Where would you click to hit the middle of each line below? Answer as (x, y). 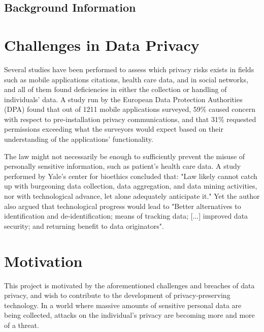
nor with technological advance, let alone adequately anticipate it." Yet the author (132, 196)
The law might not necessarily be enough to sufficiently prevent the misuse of (125, 156)
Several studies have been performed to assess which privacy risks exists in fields (129, 69)
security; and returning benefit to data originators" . (84, 225)
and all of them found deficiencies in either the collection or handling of (115, 89)
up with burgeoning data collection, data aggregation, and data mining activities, (131, 186)
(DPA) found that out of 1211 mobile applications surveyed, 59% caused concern (130, 109)
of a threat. (22, 325)
